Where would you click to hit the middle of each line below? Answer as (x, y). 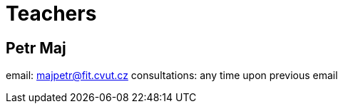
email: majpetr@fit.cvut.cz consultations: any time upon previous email (172, 76)
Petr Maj (36, 48)
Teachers (51, 14)
